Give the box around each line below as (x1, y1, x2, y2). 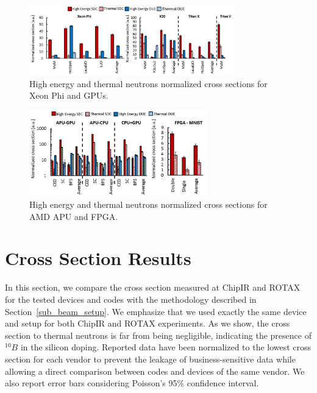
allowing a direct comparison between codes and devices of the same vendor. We (5, 364, 305, 377)
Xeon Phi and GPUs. (29, 89, 109, 102)
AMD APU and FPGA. (29, 210, 118, 222)
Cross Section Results (5, 246, 191, 271)
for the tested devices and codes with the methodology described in (5, 292, 257, 305)
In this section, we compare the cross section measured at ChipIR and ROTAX (5, 281, 301, 294)
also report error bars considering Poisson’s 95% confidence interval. (5, 377, 259, 389)
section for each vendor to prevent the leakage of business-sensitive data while (5, 352, 296, 365)
